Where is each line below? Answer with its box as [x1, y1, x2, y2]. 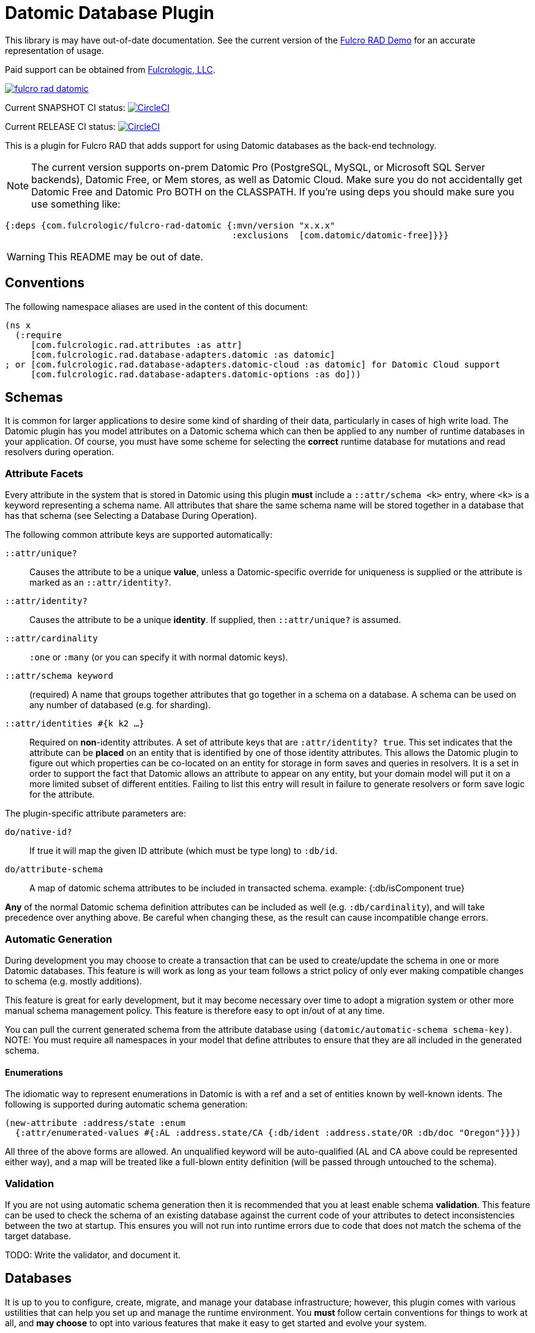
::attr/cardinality [5, 633, 98, 644]
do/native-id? [5, 827, 72, 837]
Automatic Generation [5, 932, 113, 945]
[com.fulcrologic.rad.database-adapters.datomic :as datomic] [31, 349, 335, 360]
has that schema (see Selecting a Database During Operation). [5, 510, 257, 521]
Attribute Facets [5, 467, 83, 480]
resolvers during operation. [5, 447, 114, 458]
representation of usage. [5, 45, 104, 56]
